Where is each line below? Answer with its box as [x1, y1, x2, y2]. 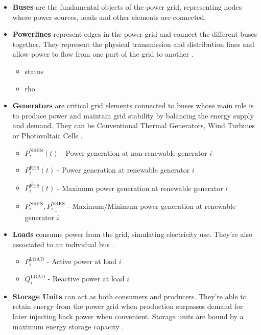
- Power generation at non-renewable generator [61, 147, 207, 158]
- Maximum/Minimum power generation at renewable [67, 200, 236, 211]
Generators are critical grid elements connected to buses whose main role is [12, 100, 254, 111]
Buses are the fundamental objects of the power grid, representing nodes [12, 2, 242, 12]
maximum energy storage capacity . [12, 321, 124, 331]
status [25, 65, 44, 76]
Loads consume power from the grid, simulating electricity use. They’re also [12, 229, 252, 240]
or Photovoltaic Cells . [12, 130, 83, 140]
